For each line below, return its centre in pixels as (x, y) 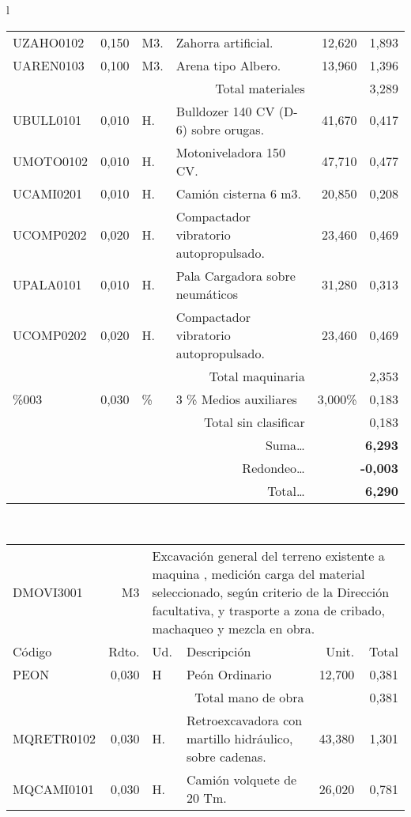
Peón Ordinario (229, 675)
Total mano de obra (249, 698)
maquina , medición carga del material (258, 574)
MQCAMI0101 (54, 789)
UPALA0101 (47, 285)
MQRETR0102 (55, 739)
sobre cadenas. (226, 757)
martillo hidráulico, (240, 739)
